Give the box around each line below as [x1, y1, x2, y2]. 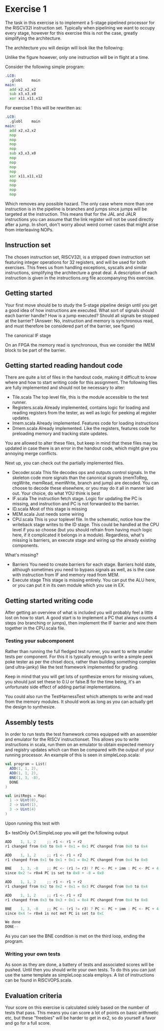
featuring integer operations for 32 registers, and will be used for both [5, 259, 146, 265]
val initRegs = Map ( [5, 793, 47, 798]
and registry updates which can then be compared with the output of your [5, 747, 154, 753]
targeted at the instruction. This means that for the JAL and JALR [5, 211, 136, 217]
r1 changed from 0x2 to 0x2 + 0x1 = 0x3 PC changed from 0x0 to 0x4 [5, 884, 148, 889]
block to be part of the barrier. [5, 347, 66, 353]
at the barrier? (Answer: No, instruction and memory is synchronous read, [5, 318, 154, 324]
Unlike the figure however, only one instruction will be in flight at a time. [5, 54, 149, 60]
